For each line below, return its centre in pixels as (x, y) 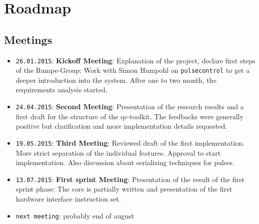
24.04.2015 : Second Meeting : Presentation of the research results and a (130, 107)
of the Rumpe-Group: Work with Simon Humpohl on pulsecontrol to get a (133, 70)
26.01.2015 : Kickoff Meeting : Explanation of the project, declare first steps (135, 60)
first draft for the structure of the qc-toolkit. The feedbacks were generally (129, 116)
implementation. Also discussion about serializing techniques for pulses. (125, 162)
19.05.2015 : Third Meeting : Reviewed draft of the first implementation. (130, 142)
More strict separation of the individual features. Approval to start (118, 152)
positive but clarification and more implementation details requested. (121, 126)
